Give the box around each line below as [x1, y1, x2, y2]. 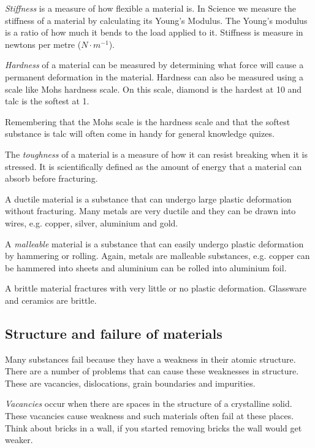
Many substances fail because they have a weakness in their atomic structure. [5, 352, 296, 365]
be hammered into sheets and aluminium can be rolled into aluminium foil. [5, 261, 287, 274]
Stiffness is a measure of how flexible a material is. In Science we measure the [5, 2, 296, 14]
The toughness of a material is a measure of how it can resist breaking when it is [5, 147, 308, 160]
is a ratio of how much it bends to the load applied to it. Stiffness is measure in [5, 26, 303, 39]
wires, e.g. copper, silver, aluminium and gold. [5, 216, 178, 229]
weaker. [5, 433, 33, 446]
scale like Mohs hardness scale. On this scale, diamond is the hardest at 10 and [5, 82, 302, 95]
